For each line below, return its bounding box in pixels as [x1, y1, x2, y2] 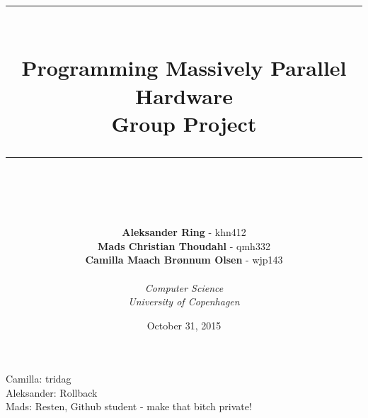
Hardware [134, 81, 234, 110]
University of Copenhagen [128, 294, 240, 309]
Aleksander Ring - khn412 [122, 225, 246, 239]
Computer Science [144, 280, 224, 295]
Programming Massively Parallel [21, 53, 347, 82]
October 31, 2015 [146, 317, 222, 332]
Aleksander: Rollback [6, 385, 98, 400]
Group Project [111, 108, 257, 137]
